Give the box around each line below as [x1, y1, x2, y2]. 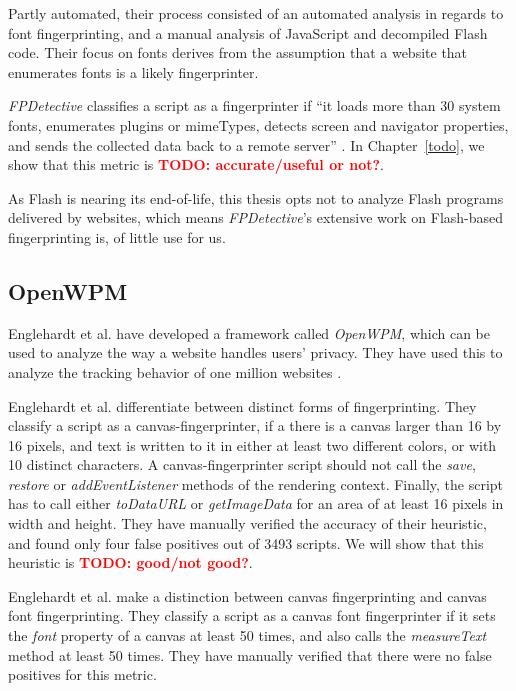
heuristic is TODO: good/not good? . [8, 552, 253, 573]
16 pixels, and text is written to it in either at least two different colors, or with [8, 434, 497, 455]
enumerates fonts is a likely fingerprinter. [8, 61, 259, 82]
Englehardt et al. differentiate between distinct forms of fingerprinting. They [8, 395, 477, 416]
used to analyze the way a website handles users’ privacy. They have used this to [8, 342, 503, 363]
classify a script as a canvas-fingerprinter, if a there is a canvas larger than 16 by [8, 415, 502, 436]
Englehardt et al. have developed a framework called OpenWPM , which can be [8, 322, 491, 343]
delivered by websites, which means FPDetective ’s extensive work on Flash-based [8, 207, 504, 228]
